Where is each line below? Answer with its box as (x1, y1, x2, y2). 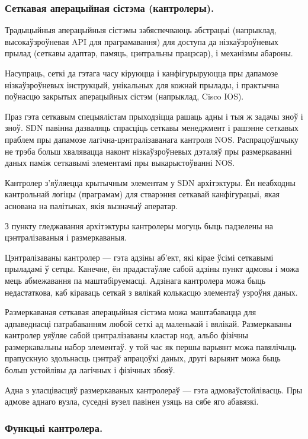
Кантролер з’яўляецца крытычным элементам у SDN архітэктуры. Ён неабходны (5, 176, 296, 188)
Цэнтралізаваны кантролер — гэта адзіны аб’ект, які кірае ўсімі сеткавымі (5, 251, 274, 263)
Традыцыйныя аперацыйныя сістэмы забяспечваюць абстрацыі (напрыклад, (5, 24, 277, 36)
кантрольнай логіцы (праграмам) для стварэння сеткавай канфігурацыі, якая (5, 188, 280, 200)
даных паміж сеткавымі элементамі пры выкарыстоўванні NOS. (5, 156, 235, 169)
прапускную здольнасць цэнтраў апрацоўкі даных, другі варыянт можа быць (5, 352, 281, 364)
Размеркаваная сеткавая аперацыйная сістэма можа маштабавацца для (5, 306, 256, 318)
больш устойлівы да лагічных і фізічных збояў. (5, 364, 175, 376)
